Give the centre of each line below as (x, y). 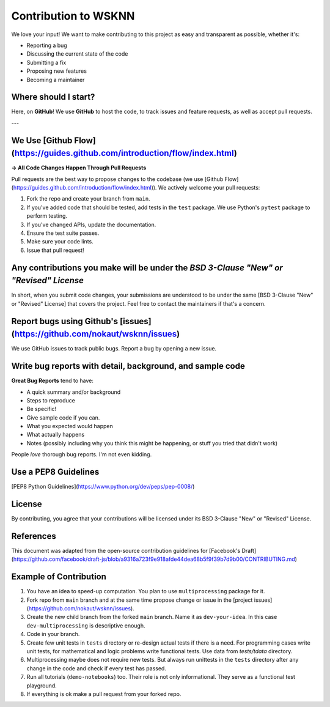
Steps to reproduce (51, 400)
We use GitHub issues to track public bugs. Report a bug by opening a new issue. (114, 349)
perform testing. (47, 216)
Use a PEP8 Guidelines (55, 472)
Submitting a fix (46, 62)
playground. (42, 686)
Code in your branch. (53, 634)
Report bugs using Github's (65, 321)
